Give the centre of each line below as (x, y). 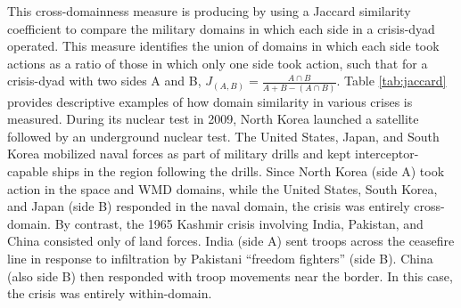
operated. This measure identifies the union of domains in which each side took (223, 46)
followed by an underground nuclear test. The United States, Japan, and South (223, 136)
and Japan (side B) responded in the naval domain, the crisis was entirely (209, 206)
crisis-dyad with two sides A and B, (104, 81)
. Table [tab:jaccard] (391, 81)
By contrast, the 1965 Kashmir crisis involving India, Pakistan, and (239, 223)
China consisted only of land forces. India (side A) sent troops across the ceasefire (231, 241)
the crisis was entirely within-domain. (110, 293)
